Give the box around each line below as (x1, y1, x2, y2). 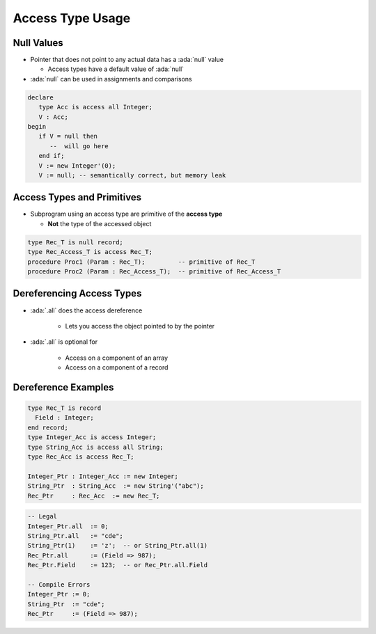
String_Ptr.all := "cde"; (27, 532, 123, 539)
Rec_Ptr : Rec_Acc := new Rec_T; (27, 491, 160, 500)
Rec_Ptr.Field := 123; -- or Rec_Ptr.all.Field (27, 561, 208, 569)
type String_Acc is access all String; (27, 443, 164, 451)
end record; (27, 423, 69, 431)
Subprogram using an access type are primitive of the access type (30, 209, 223, 219)
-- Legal (27, 512, 58, 521)
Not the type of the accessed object (47, 219, 152, 228)
